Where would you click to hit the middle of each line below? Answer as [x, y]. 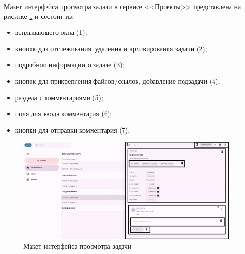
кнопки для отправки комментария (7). [73, 130]
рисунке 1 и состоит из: [39, 16]
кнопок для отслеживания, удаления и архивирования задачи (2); [111, 48]
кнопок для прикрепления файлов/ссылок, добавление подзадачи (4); [118, 81]
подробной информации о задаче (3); [70, 65]
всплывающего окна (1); [51, 32]
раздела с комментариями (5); [59, 97]
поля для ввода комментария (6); [64, 114]
